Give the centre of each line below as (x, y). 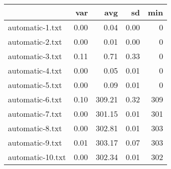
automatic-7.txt (35, 114)
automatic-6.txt (35, 99)
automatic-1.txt (35, 27)
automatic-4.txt (35, 70)
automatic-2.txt (35, 42)
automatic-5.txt (35, 85)
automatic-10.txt (37, 157)
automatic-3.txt (35, 56)
